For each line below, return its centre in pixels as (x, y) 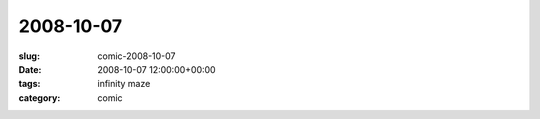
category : (39, 97)
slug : (29, 56)
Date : (30, 69)
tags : (29, 84)
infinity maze (124, 84)
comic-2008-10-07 (136, 56)
